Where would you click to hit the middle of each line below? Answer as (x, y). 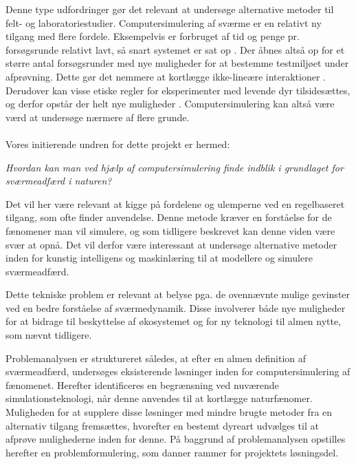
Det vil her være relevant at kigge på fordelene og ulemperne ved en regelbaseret (175, 203)
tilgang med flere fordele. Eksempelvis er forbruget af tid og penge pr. (153, 36)
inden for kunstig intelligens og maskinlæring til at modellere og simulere (159, 258)
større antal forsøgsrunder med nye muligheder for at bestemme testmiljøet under (177, 63)
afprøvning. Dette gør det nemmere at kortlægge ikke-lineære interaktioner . (166, 76)
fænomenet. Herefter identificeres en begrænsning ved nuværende (142, 384)
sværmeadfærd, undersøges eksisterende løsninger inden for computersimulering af (178, 371)
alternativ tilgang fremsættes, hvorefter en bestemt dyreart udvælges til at (162, 425)
